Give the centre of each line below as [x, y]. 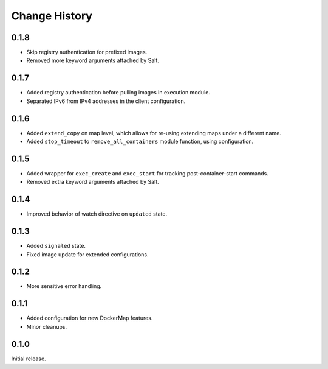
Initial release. [29, 359]
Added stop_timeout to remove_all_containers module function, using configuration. [140, 142]
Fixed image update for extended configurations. [87, 254]
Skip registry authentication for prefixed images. [87, 52]
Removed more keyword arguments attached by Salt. [93, 60]
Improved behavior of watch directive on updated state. [97, 214]
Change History [52, 16]
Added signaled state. [56, 246]
